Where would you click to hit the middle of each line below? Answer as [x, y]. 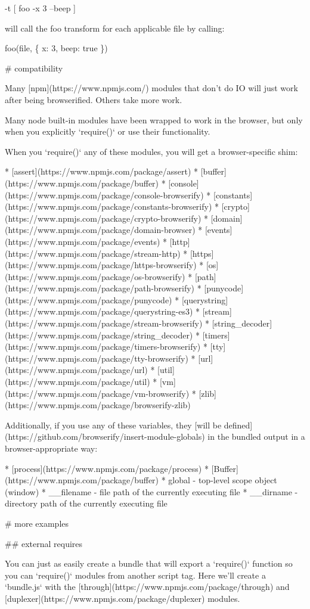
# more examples [37, 523]
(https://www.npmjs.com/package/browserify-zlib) [98, 405]
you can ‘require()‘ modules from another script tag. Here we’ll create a [135, 575]
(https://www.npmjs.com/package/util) [77, 382]
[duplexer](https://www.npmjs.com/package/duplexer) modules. [123, 598]
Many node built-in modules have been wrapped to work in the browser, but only [154, 119]
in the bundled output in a [256, 436]
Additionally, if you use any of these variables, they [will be [113, 425]
